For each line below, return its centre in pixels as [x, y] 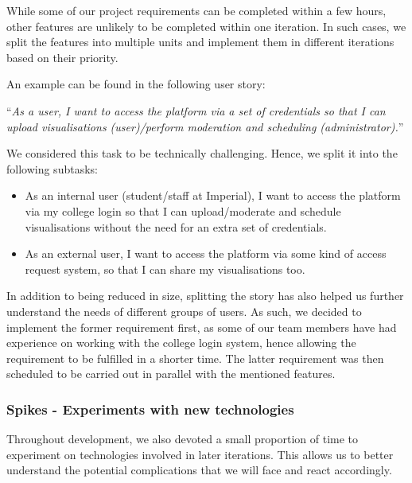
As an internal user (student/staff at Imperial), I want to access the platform [213, 195]
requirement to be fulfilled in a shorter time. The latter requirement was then [195, 358]
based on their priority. [62, 57]
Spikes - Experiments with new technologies [150, 409]
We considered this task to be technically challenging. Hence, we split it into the [202, 153]
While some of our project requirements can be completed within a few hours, [196, 10]
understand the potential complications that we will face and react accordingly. [199, 470]
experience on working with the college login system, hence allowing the [181, 343]
